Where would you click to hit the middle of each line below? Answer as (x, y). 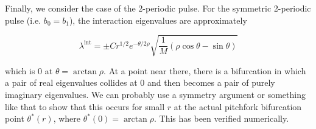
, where (67, 118)
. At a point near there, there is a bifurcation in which (205, 70)
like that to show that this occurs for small (85, 106)
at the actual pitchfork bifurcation (238, 106)
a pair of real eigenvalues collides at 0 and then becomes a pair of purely (140, 82)
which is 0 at (29, 70)
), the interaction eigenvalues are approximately (158, 20)
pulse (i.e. (23, 20)
